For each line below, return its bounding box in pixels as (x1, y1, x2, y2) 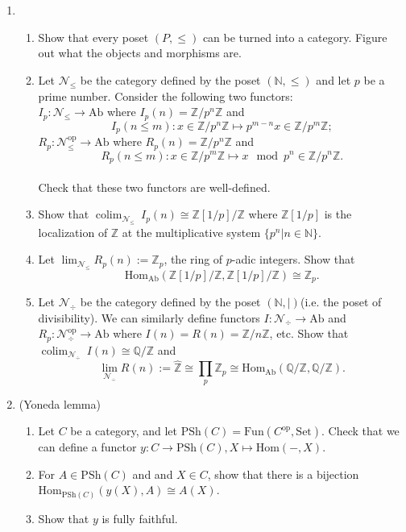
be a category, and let (70, 422, 177, 439)
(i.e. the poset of (300, 293, 382, 310)
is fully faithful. (101, 509, 178, 526)
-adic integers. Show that (231, 251, 355, 268)
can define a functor (38, 438, 137, 455)
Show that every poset (38, 28, 149, 45)
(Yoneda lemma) (19, 395, 101, 412)
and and (132, 465, 173, 482)
